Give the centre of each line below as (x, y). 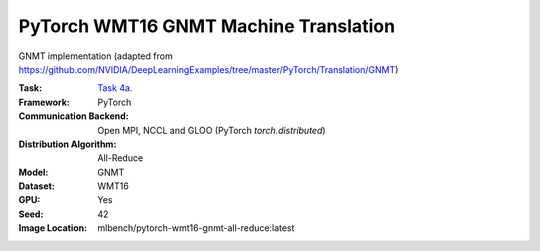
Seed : (31, 214)
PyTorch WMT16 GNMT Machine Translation (206, 26)
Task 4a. (115, 88)
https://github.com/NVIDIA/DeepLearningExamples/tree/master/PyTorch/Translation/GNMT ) (208, 69)
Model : (33, 172)
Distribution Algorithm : (67, 144)
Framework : (44, 102)
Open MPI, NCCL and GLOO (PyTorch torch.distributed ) (211, 130)
